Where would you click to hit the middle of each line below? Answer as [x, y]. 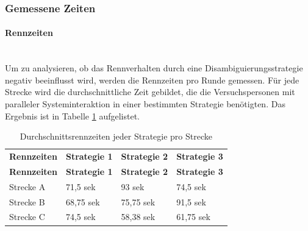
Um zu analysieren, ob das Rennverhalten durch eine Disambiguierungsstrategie [154, 68]
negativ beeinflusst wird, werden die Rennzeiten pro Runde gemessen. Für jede [152, 80]
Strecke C [27, 217]
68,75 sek [83, 201]
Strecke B [27, 201]
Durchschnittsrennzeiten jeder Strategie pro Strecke [116, 136]
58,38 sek [138, 217]
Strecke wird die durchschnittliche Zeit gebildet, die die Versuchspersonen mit [150, 92]
